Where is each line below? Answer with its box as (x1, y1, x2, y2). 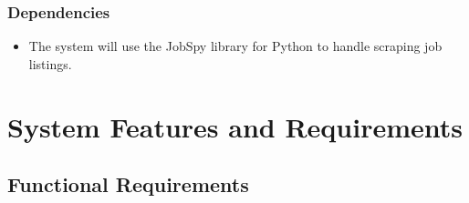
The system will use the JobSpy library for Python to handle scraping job (28, 36, 443, 56)
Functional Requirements (7, 170, 249, 198)
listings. (28, 54, 72, 73)
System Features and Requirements (7, 107, 464, 145)
